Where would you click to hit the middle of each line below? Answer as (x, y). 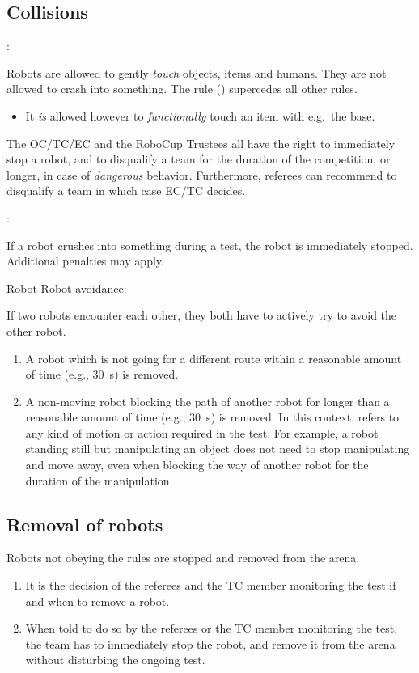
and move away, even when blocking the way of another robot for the (197, 465)
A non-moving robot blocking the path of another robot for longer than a (207, 401)
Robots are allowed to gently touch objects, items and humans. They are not (197, 72)
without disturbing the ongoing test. (115, 660)
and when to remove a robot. (97, 601)
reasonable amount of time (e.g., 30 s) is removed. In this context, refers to (212, 417)
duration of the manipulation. (99, 480)
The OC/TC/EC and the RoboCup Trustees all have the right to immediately (201, 143)
